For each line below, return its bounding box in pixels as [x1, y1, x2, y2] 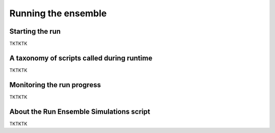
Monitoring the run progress [9, 81, 101, 89]
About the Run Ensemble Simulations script [9, 107, 150, 116]
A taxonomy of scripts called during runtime [9, 54, 153, 62]
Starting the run [9, 27, 61, 36]
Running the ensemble [9, 8, 107, 19]
